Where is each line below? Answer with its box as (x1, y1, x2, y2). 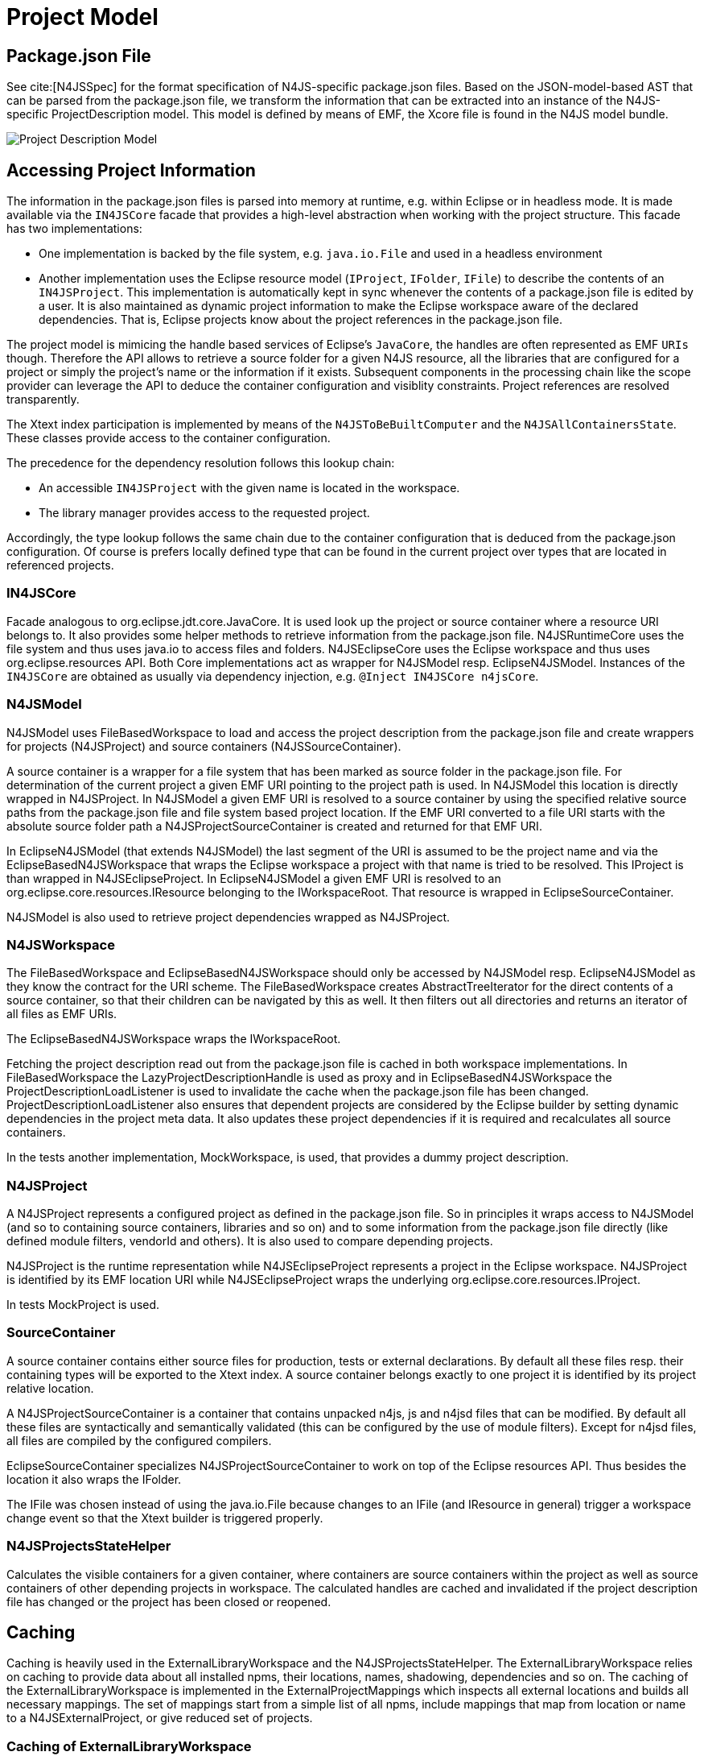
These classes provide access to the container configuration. (6, 431, 331, 445)
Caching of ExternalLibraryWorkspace (6, 1737, 252, 1754)
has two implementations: (6, 222, 142, 236)
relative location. (6, 1381, 94, 1395)
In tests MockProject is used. (6, 1298, 160, 1312)
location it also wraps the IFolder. (6, 1472, 182, 1486)
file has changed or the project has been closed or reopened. (6, 1594, 331, 1609)
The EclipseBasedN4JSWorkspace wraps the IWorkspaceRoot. (6, 1032, 341, 1046)
